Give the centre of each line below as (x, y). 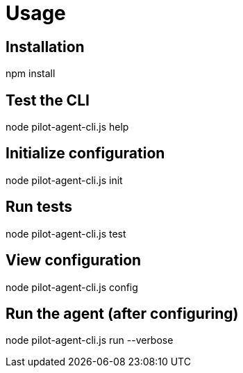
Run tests (39, 207)
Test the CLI (48, 100)
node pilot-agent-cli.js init (64, 180)
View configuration (74, 260)
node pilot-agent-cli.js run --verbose (90, 340)
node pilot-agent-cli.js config (72, 287)
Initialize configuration (85, 154)
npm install (31, 74)
